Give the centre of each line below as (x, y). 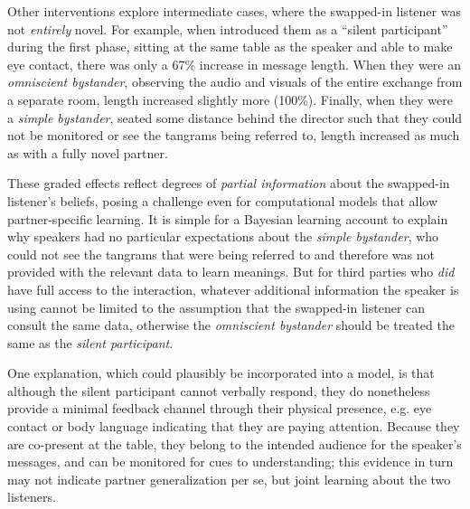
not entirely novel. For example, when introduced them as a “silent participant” (228, 28)
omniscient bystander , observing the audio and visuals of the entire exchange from (235, 82)
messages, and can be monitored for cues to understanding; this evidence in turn (230, 462)
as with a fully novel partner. (88, 152)
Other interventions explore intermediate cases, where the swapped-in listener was (234, 11)
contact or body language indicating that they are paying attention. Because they (234, 426)
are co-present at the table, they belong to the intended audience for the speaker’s (235, 443)
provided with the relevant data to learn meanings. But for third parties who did (231, 272)
